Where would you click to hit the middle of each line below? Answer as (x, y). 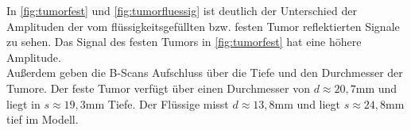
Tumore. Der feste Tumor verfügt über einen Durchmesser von (158, 88)
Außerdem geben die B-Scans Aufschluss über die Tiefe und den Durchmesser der (205, 73)
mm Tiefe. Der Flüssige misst (157, 103)
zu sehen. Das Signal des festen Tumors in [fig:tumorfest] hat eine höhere (184, 42)
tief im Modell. (43, 119)
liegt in (23, 103)
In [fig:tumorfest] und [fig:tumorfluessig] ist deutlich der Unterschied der (182, 10)
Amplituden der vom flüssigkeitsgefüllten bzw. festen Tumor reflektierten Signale (203, 26)
